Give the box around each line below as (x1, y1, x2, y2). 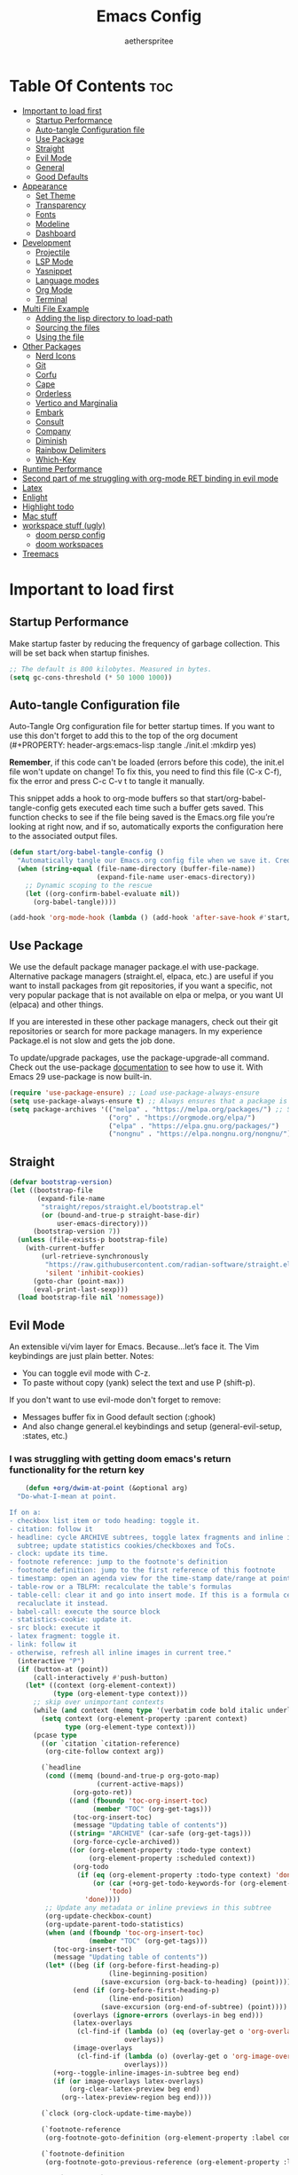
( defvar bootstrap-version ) (9, 1178, 114, 1187)
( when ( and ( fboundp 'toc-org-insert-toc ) (44, 1928, 204, 1937)
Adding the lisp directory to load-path (35, 312, 173, 323)
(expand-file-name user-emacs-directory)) (96, 872, 255, 882)
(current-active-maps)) (96, 1780, 184, 1789)
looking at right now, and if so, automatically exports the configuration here (9, 821, 284, 832)
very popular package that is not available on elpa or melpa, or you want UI (9, 990, 284, 1001)
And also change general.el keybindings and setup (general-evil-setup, (21, 1421, 282, 1432)
